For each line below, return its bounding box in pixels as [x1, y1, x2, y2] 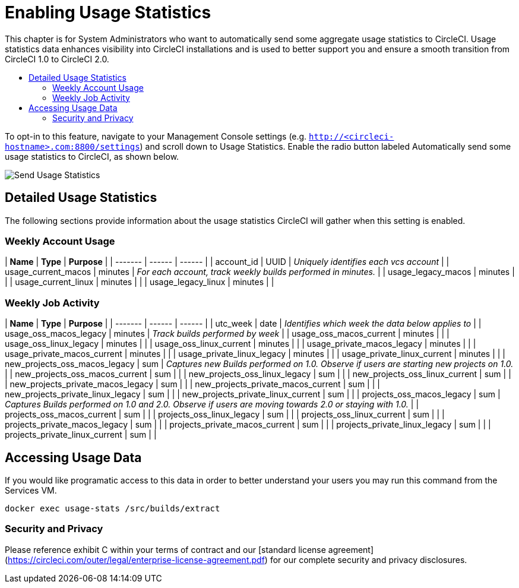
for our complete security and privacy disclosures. [270, 554, 467, 565]
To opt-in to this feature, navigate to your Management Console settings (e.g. [5, 131, 307, 141]
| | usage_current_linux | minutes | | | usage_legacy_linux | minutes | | [5, 277, 274, 287]
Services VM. [5, 485, 57, 495]
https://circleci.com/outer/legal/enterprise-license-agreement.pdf [8, 554, 265, 565]
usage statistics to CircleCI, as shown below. [5, 151, 179, 162]
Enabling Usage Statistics [5, 2, 211, 23]
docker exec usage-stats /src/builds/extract [5, 503, 220, 513]
